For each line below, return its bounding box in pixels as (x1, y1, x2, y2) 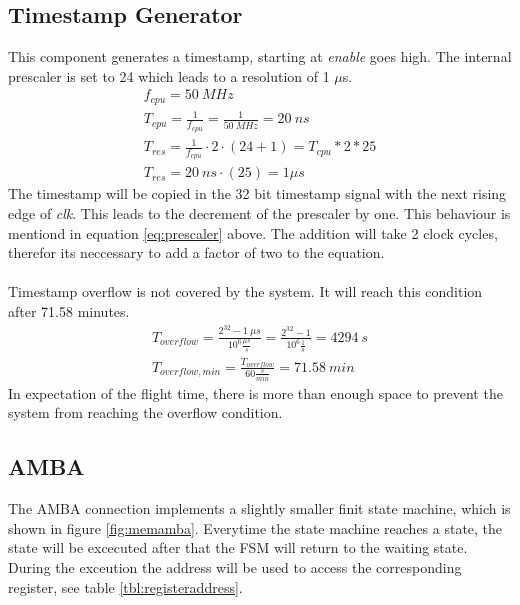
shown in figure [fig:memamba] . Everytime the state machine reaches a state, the (8, 517, 503, 538)
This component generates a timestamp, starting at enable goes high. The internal (8, 46, 512, 67)
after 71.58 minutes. (8, 301, 130, 322)
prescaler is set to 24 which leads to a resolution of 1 (8, 65, 330, 86)
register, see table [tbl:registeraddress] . (8, 576, 243, 597)
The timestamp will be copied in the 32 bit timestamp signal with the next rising (8, 183, 507, 204)
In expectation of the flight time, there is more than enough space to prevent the (8, 382, 503, 403)
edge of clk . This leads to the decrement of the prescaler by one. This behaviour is (8, 203, 511, 224)
